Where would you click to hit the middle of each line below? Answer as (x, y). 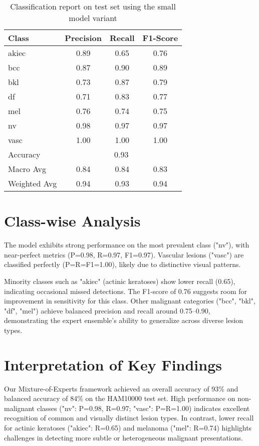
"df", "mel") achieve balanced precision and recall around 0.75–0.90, (107, 310)
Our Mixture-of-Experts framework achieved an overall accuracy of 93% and (121, 388)
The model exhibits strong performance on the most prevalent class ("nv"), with (127, 245)
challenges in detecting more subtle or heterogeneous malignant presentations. (123, 437)
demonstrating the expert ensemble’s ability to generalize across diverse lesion (124, 320)
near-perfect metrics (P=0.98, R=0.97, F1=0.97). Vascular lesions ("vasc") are (124, 254)
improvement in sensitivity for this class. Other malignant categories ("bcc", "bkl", (130, 301)
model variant (93, 18)
